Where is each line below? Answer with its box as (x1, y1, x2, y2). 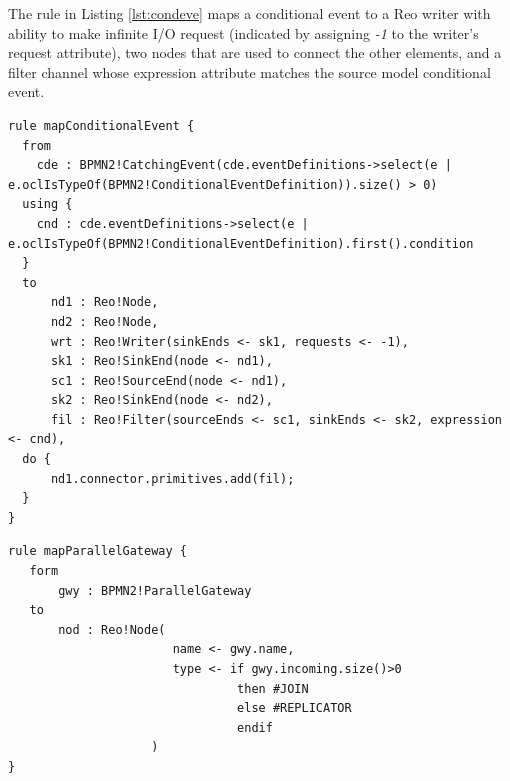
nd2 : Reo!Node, (50, 314, 159, 329)
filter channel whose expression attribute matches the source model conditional (8, 61, 491, 82)
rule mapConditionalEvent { (8, 118, 195, 133)
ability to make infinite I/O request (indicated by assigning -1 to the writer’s (8, 22, 479, 43)
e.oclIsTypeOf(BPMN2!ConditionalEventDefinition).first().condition (8, 236, 474, 251)
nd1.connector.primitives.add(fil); (50, 471, 295, 486)
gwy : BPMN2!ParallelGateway (58, 583, 252, 598)
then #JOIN (237, 681, 309, 696)
